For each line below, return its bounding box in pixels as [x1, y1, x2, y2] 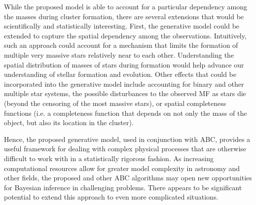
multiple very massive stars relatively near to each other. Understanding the [4, 49, 234, 60]
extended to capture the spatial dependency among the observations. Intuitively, [4, 30, 247, 40]
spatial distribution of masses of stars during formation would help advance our [4, 59, 244, 69]
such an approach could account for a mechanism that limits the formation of [4, 40, 238, 50]
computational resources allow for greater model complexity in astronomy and [4, 163, 240, 173]
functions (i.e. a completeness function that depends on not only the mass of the [4, 107, 247, 118]
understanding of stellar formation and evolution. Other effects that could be [4, 69, 236, 79]
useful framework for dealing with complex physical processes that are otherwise [4, 143, 247, 154]
